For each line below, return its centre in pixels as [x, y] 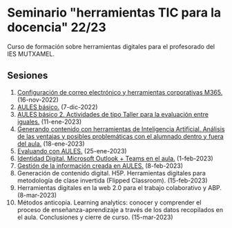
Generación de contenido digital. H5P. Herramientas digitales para [111, 173]
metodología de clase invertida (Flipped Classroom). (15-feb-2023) [113, 180]
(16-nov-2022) [38, 99]
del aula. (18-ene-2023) [51, 144]
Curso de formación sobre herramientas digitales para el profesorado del [111, 46]
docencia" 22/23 [57, 27]
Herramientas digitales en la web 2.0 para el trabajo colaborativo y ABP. [119, 187]
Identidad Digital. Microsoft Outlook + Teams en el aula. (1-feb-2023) [115, 158]
